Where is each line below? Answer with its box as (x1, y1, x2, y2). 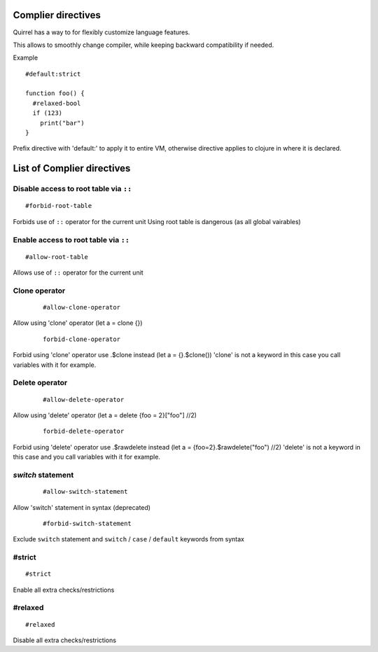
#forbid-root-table (25, 202, 92, 210)
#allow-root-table (25, 253, 89, 261)
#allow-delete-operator (43, 396, 125, 403)
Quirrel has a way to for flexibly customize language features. (13, 28, 190, 36)
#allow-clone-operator (43, 303, 121, 312)
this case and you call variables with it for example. (13, 452, 161, 462)
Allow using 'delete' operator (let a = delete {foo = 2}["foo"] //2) (13, 410, 197, 419)
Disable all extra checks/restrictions (13, 636, 117, 644)
